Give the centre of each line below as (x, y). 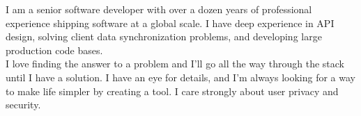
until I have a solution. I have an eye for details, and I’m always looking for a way (180, 77)
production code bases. (54, 50)
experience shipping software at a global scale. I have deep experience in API (170, 23)
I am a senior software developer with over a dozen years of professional (159, 9)
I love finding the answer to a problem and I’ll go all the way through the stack (175, 64)
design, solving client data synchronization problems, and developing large (164, 36)
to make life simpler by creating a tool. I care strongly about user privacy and (172, 91)
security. (23, 105)
